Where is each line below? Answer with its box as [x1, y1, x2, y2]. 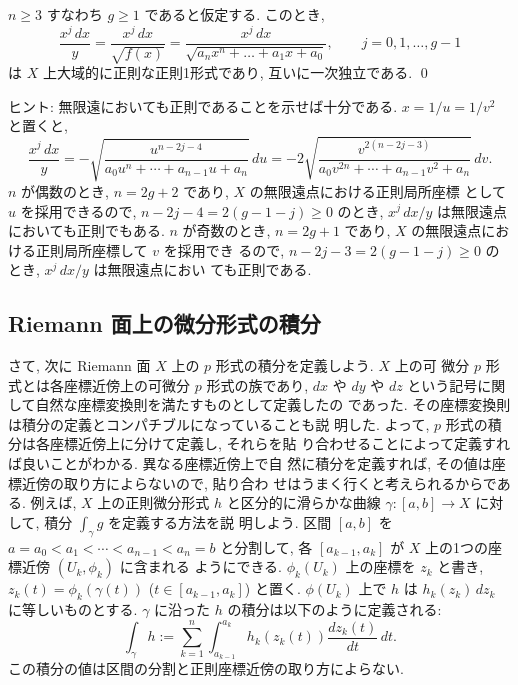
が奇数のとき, [182, 220, 271, 241]
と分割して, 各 [220, 536, 313, 557]
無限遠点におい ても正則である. [107, 259, 312, 280]
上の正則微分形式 [97, 492, 210, 513]
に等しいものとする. [8, 599, 138, 620]
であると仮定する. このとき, [144, 4, 325, 24]
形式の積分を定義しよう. [215, 355, 374, 376]
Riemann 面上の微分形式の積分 [8, 308, 321, 339]
